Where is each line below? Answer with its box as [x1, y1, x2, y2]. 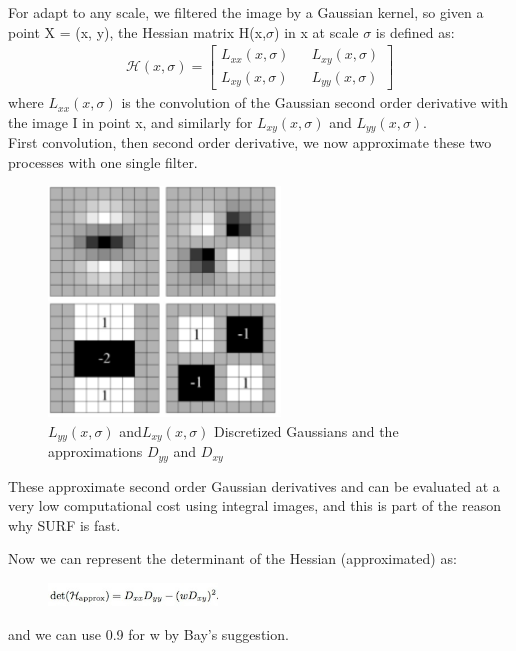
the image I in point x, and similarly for [8, 111, 253, 132]
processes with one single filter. [8, 151, 198, 172]
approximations [48, 441, 143, 462]
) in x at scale [274, 21, 359, 42]
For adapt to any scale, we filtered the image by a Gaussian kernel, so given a [8, 2, 484, 22]
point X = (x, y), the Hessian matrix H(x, [8, 21, 267, 42]
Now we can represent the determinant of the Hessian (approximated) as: [8, 548, 457, 569]
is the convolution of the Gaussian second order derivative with [121, 92, 509, 113]
